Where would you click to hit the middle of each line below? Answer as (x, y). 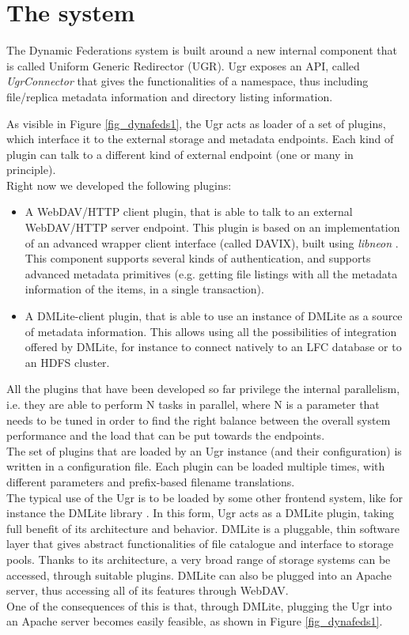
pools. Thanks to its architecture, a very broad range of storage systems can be (199, 559)
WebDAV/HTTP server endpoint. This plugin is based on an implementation (212, 227)
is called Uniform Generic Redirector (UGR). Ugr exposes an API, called (183, 65)
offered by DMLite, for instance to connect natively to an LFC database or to (213, 347)
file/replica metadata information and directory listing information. (170, 96)
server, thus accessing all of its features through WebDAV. (148, 590)
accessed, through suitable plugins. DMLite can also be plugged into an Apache (199, 575)
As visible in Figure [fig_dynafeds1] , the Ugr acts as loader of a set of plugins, (196, 123)
